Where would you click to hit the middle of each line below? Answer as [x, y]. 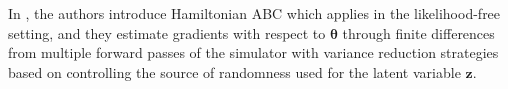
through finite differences [418, 32]
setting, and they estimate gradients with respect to [167, 32]
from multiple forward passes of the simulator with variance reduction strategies [253, 52]
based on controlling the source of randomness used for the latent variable [234, 71]
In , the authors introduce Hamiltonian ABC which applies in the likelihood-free [254, 13]
